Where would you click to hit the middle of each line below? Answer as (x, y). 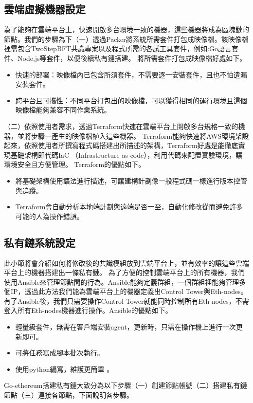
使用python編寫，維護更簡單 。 (64, 369)
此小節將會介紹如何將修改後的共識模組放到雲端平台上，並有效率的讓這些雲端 (126, 263)
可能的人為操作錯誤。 (49, 216)
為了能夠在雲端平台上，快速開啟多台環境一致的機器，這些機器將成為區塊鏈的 (126, 29)
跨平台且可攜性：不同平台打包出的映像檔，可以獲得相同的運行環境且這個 (131, 100)
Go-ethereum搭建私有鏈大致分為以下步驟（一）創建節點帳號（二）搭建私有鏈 (126, 385)
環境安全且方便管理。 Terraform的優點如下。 (75, 164)
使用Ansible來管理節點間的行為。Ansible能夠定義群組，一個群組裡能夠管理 (122, 282)
